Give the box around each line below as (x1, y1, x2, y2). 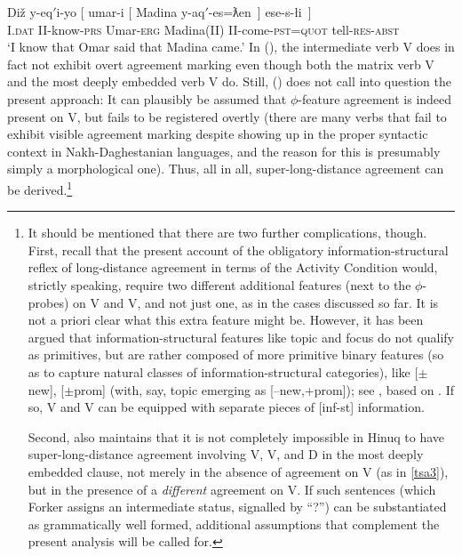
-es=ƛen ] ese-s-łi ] (208, 3, 312, 20)
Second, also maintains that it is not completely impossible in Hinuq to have (28, 427, 445, 446)
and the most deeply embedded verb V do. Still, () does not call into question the (7, 72, 451, 91)
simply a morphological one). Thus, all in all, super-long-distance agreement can (7, 159, 444, 178)
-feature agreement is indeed (298, 89, 452, 108)
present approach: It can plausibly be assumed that (7, 89, 287, 108)
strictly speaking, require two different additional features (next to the (28, 275, 411, 294)
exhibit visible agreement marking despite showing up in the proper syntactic (7, 125, 428, 143)
